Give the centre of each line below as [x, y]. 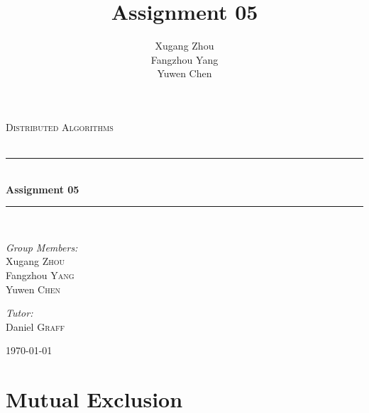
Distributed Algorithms [60, 126]
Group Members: [42, 247]
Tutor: [20, 313]
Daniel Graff [35, 326]
